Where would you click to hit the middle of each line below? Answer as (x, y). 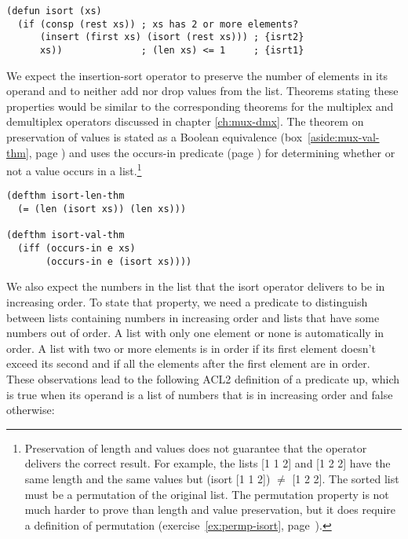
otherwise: (31, 410)
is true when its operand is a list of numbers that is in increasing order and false (200, 394)
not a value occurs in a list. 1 (74, 169)
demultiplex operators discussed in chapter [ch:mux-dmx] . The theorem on (185, 121)
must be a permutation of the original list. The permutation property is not (207, 494)
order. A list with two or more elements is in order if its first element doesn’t (191, 348)
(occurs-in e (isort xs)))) (119, 261)
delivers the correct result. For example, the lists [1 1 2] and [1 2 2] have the (208, 463)
